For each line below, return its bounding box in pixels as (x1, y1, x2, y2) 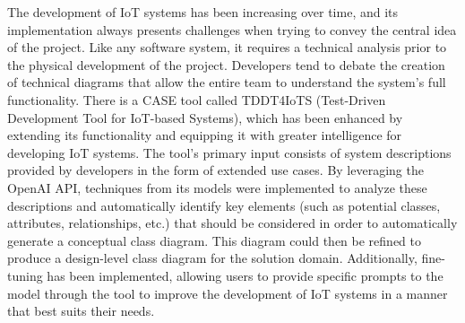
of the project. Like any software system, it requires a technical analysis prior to (7, 38, 447, 57)
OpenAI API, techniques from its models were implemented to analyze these (7, 178, 427, 196)
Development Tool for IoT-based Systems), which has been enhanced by (7, 108, 403, 127)
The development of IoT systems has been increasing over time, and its (7, 3, 399, 21)
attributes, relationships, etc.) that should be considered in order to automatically (7, 214, 458, 232)
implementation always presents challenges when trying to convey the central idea (7, 20, 457, 39)
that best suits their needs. (7, 301, 155, 320)
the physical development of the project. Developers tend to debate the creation (7, 55, 445, 74)
